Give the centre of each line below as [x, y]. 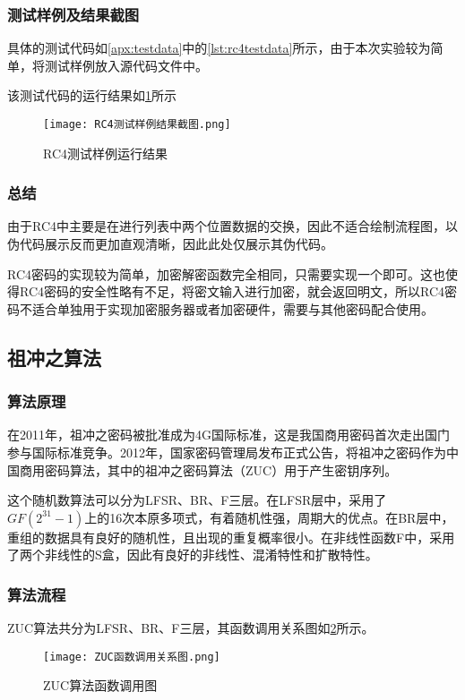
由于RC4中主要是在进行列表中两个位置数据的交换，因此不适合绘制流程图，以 [233, 226]
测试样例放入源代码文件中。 [126, 65]
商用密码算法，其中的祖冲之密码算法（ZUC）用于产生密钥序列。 [208, 470]
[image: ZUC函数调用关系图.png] [132, 657]
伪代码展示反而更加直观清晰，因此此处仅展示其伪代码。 [170, 244]
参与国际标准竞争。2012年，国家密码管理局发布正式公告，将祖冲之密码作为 [227, 452]
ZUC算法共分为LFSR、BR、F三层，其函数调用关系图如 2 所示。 [191, 628]
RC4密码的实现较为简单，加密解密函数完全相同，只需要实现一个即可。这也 [227, 273]
